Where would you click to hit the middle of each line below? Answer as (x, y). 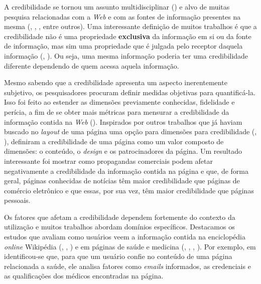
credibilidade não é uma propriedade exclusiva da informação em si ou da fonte (128, 36)
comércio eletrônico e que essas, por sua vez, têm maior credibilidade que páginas (129, 190)
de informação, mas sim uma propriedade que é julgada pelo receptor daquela (123, 46)
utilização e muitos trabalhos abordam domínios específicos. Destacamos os (119, 227)
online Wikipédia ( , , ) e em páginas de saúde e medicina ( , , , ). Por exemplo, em (130, 246)
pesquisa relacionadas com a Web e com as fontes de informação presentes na (122, 16)
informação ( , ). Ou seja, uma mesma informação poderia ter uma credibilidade (126, 55)
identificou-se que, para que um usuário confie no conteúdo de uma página (118, 256)
